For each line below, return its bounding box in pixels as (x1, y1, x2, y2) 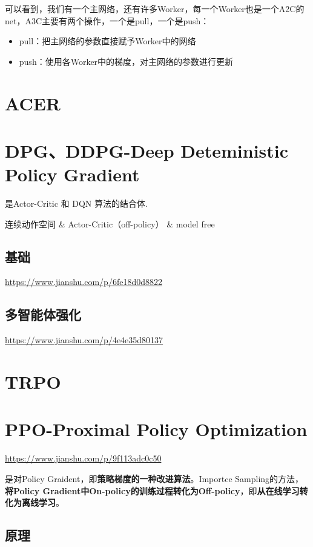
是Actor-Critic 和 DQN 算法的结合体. (5, 197, 148, 210)
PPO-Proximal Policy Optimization (5, 417, 308, 441)
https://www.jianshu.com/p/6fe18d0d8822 (5, 275, 162, 288)
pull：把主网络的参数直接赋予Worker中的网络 (19, 35, 196, 47)
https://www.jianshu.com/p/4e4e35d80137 (5, 334, 163, 346)
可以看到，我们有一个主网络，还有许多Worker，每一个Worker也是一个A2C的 (5, 2, 305, 15)
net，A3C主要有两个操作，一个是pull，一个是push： (5, 14, 209, 27)
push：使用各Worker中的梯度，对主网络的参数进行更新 (19, 55, 234, 67)
